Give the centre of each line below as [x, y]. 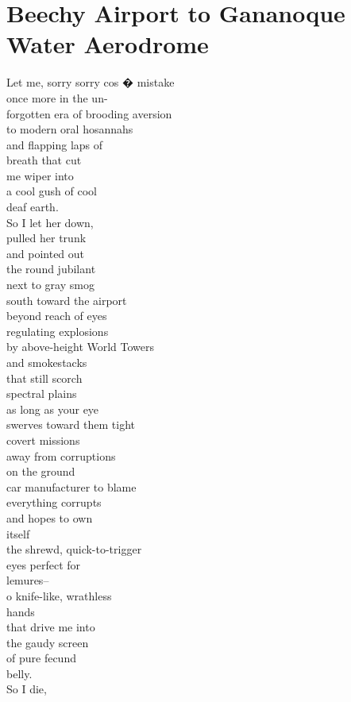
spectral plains [42, 393]
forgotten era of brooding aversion [89, 113]
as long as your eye [53, 409]
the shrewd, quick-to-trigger [74, 549]
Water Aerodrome [108, 44]
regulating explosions [58, 331]
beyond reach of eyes [57, 316]
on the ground [41, 471]
